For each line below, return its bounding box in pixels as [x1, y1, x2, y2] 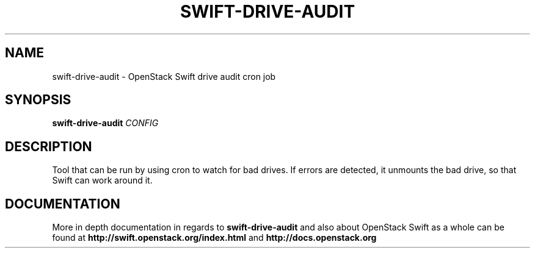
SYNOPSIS [5, 92, 71, 108]
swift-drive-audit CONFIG [52, 118, 159, 129]
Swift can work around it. [52, 175, 153, 186]
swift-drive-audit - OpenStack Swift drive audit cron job [52, 71, 276, 82]
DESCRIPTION [5, 138, 92, 154]
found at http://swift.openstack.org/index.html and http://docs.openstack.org [52, 232, 377, 243]
